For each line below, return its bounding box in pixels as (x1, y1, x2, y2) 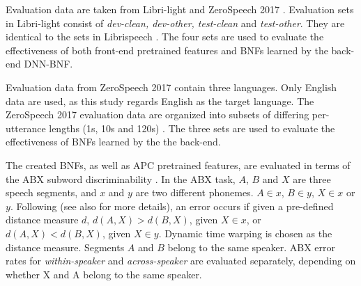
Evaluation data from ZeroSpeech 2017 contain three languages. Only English (6, 79, 337, 94)
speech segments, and (6, 185, 97, 200)
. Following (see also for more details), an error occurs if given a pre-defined (10, 198, 334, 213)
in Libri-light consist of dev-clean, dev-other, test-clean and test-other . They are (6, 15, 345, 30)
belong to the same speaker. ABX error (167, 239, 335, 254)
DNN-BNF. (24, 56, 73, 71)
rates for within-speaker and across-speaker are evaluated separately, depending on (6, 253, 356, 268)
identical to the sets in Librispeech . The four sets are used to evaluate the (6, 29, 324, 44)
